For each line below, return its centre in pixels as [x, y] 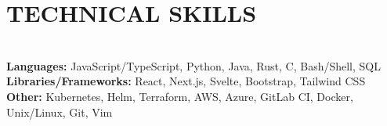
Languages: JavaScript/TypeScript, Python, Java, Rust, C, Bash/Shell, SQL [193, 65]
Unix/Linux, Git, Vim [60, 112]
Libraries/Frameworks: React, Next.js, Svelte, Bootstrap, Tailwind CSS [186, 81]
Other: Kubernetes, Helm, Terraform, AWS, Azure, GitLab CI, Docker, [180, 96]
